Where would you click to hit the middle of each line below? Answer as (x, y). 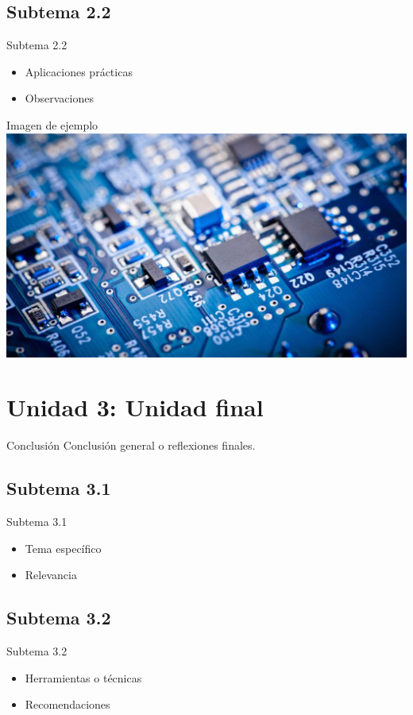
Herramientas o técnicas (83, 677)
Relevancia (51, 575)
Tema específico (63, 548)
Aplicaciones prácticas (79, 71)
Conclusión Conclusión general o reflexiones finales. (131, 445)
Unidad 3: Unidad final (135, 407)
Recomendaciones (68, 704)
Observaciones (59, 98)
